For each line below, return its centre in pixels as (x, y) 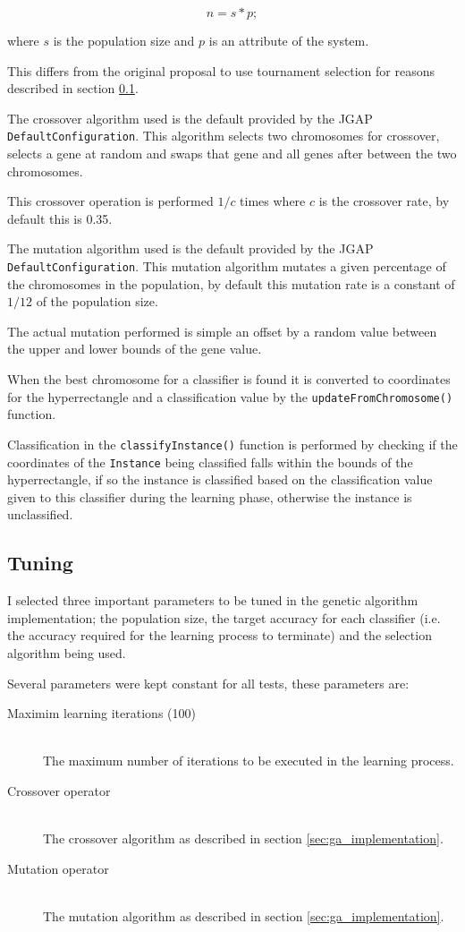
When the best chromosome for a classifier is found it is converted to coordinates (229, 379)
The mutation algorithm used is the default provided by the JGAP (190, 248)
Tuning (40, 563)
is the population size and (124, 40)
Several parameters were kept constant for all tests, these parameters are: (208, 683)
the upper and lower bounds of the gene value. (135, 349)
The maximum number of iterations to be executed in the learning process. (249, 761)
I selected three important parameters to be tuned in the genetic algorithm (213, 600)
